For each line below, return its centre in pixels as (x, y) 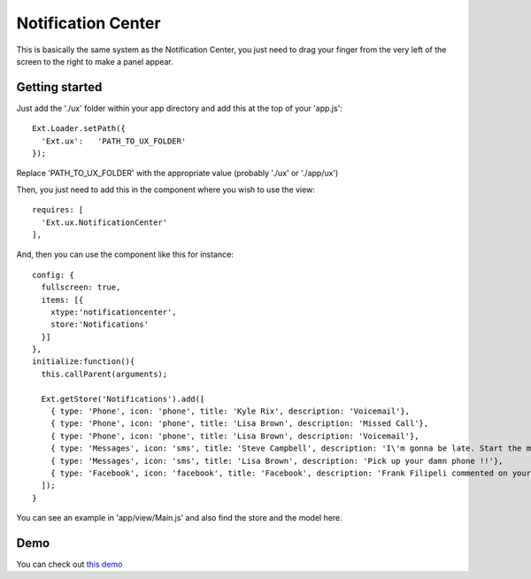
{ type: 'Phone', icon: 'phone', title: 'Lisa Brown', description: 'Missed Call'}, (239, 424)
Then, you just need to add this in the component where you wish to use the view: (166, 189)
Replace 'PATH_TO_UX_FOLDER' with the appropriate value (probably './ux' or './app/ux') (177, 174)
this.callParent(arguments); (104, 374)
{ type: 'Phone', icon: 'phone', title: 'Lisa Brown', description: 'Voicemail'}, (235, 436)
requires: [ (58, 210)
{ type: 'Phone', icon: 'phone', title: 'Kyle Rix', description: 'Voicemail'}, (230, 411)
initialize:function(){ (84, 362)
